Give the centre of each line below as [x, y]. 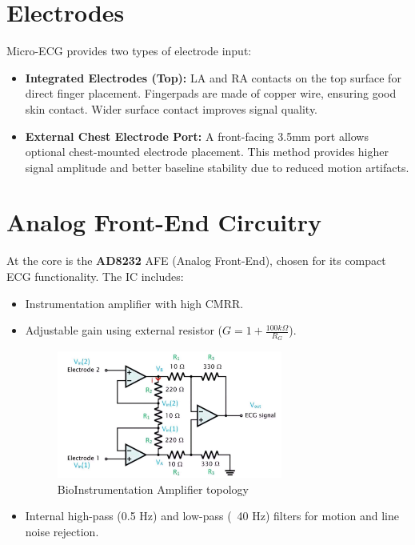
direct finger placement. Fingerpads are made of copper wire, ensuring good [211, 93]
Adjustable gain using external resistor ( [124, 330]
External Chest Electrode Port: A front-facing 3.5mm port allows [197, 136]
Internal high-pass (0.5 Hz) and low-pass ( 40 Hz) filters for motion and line [212, 516]
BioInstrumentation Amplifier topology [153, 489]
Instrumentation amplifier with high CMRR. [134, 303]
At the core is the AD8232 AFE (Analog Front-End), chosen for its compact [196, 260]
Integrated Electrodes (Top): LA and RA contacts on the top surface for [213, 77]
